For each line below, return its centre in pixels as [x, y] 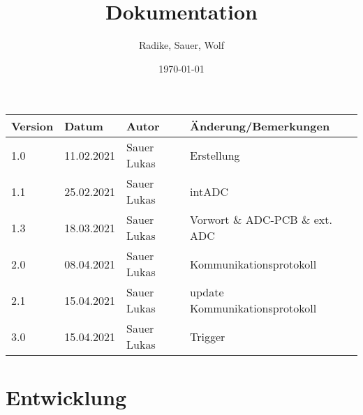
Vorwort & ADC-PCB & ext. [261, 220]
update [207, 292]
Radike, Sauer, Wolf [181, 45]
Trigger [208, 336]
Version [32, 126]
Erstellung [215, 155]
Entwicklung [66, 397]
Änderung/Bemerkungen [260, 126]
